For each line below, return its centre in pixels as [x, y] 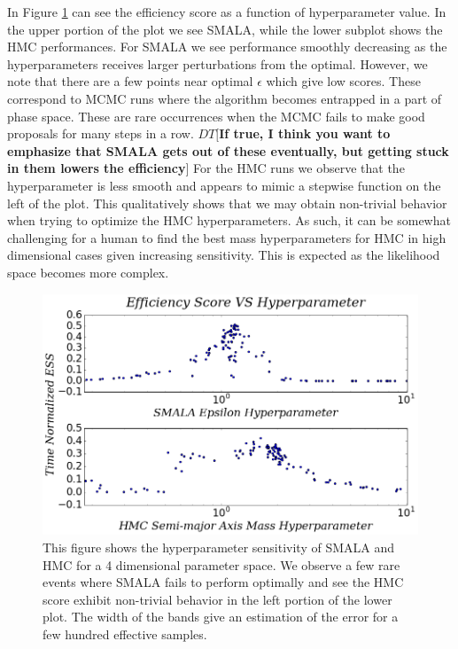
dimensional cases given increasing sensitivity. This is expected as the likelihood [224, 255]
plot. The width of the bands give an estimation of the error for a [221, 617]
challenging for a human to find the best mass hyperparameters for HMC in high [227, 237]
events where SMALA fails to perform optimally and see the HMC [223, 582]
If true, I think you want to [305, 133]
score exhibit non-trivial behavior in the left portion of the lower [217, 599]
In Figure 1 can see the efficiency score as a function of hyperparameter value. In [227, 12]
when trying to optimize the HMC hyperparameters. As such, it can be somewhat [229, 220]
